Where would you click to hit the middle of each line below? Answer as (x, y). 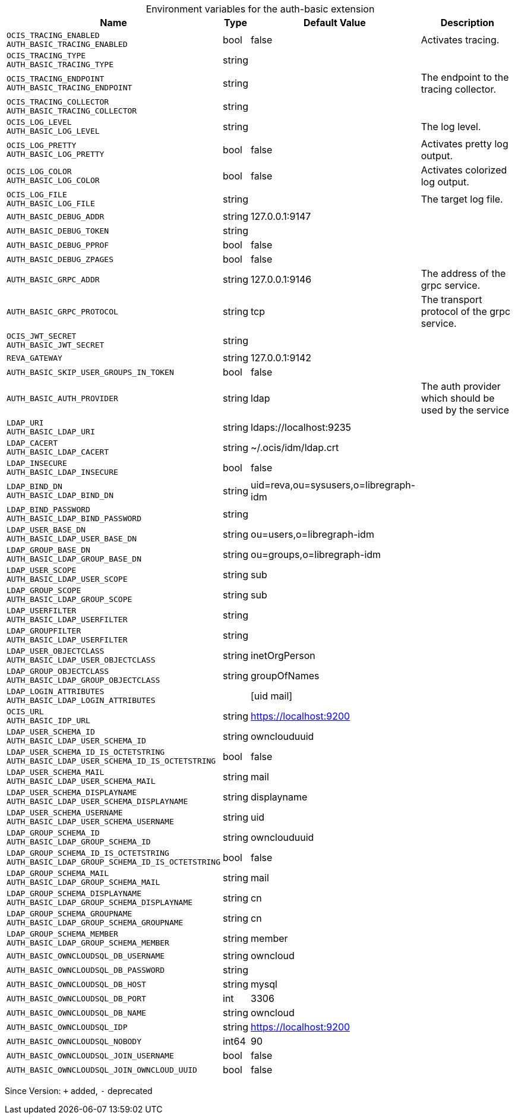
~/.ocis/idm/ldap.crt (295, 447)
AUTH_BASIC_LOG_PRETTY (56, 154)
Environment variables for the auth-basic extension (260, 9)
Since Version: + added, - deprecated (79, 1091)
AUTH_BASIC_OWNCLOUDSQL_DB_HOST (76, 984)
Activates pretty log (465, 144)
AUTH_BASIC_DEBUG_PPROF (58, 245)
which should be (458, 398)
